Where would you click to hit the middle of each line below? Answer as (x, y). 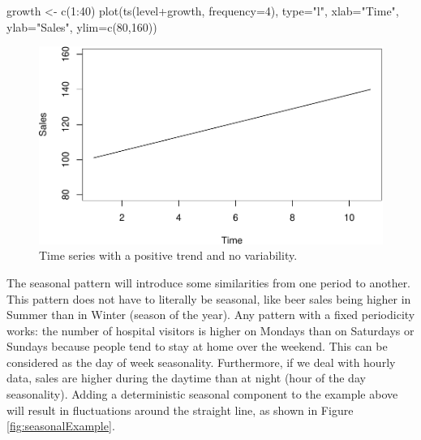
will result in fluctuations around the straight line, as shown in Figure (180, 410)
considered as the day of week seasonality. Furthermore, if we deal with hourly (201, 362)
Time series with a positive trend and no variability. (168, 255)
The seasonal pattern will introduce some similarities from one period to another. (209, 282)
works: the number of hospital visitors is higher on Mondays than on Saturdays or (210, 330)
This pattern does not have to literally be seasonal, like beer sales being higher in (209, 298)
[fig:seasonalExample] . (61, 426)
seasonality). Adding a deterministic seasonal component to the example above (202, 394)
